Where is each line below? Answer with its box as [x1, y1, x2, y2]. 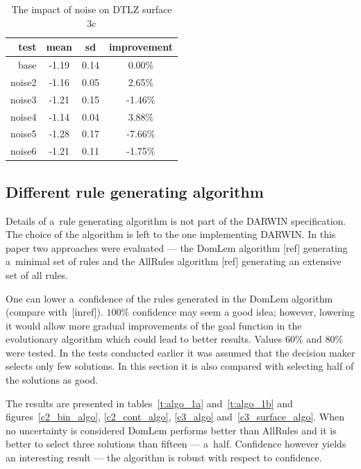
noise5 [10, 126, 37, 141]
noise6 [10, 144, 37, 158]
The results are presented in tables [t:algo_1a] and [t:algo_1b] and [6, 395, 293, 410]
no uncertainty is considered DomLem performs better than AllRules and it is [6, 423, 337, 437]
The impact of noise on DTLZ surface [11, 2, 172, 16]
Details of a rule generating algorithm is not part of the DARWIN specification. [6, 213, 346, 228]
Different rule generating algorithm [6, 180, 264, 202]
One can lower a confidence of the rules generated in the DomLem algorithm [6, 291, 333, 305]
